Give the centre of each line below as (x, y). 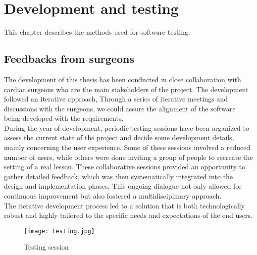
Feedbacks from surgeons (69, 59)
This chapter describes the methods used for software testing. (97, 32)
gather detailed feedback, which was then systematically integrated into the (118, 176)
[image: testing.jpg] (59, 231)
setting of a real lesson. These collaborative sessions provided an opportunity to (125, 167)
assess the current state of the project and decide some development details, (119, 137)
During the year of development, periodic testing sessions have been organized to (127, 127)
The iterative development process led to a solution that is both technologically (125, 205)
